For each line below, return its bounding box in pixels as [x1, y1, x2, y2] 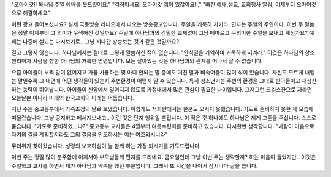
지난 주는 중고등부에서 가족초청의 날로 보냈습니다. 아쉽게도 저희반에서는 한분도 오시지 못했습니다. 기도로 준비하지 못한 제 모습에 [11, 106, 314, 113]
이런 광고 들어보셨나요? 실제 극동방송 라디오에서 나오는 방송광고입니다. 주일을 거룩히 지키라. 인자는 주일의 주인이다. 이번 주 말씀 [11, 20, 315, 27]
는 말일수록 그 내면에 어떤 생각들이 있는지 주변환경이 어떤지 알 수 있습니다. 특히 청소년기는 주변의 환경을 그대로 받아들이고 [11, 77, 300, 85]
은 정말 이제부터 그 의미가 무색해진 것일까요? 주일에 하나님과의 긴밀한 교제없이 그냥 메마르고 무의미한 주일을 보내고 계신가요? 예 [11, 29, 314, 37]
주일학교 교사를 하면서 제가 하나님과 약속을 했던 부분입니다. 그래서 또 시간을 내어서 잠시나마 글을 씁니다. [11, 162, 258, 169]
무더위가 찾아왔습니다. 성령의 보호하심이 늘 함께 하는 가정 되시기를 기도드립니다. [11, 142, 202, 150]
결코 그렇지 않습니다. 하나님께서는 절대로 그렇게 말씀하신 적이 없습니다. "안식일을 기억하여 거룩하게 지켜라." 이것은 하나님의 [11, 49, 303, 56]
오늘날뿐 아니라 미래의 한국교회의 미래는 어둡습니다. [11, 94, 134, 101]
